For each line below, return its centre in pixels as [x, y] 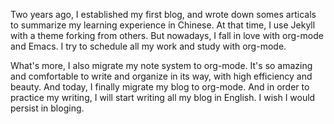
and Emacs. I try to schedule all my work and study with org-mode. [148, 46]
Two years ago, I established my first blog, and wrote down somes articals [163, 14]
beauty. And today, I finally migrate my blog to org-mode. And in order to [160, 87]
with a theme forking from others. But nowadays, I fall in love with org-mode [167, 35]
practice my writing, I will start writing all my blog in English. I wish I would [163, 97]
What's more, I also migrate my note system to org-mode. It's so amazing [161, 65]
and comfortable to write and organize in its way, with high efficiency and [161, 76]
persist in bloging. [47, 108]
